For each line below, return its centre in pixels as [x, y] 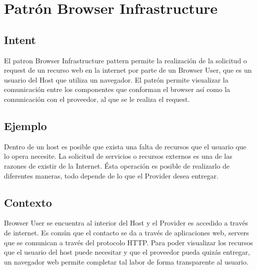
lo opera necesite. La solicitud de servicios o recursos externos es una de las [118, 156]
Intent [20, 39]
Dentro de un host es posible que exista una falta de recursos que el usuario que [125, 146]
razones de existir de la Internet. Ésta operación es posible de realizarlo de [117, 165]
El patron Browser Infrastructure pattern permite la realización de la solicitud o [126, 60]
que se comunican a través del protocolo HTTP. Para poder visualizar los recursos [128, 242]
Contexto [28, 202]
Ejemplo [26, 125]
